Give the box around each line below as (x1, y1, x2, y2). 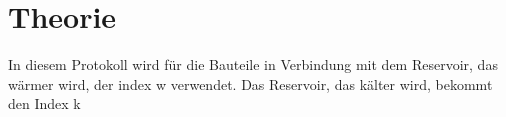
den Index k (8, 93, 81, 114)
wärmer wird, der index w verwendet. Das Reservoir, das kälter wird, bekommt (8, 73, 493, 94)
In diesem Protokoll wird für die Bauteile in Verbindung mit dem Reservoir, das (8, 54, 498, 75)
